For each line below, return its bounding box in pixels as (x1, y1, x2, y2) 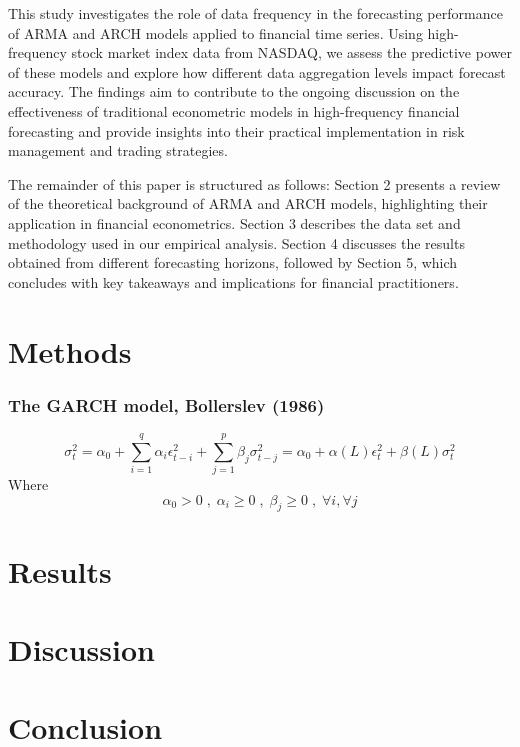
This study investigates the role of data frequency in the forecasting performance (8, 3, 503, 23)
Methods (8, 330, 132, 371)
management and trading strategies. (8, 140, 228, 161)
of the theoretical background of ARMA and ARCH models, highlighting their (8, 193, 488, 214)
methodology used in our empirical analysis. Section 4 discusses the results (8, 232, 465, 253)
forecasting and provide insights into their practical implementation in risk (8, 120, 465, 141)
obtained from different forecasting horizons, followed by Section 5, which (8, 252, 458, 273)
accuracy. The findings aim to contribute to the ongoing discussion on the (8, 81, 460, 102)
